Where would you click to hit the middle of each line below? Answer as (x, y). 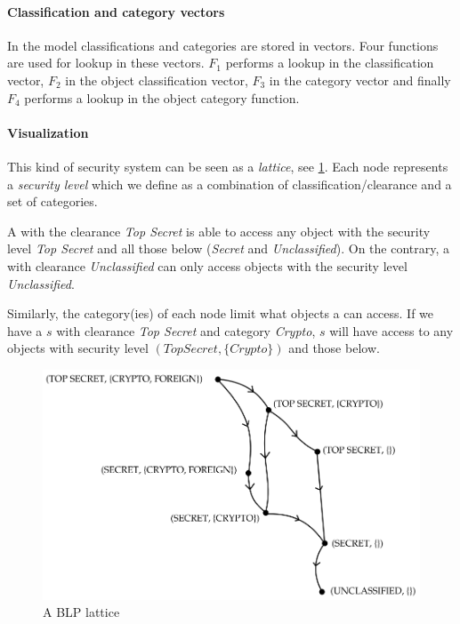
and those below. (334, 348)
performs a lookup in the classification (330, 63)
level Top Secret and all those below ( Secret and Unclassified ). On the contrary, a (229, 248)
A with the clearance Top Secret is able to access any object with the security (219, 231)
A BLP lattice (81, 612)
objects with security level (78, 348)
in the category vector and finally (360, 80)
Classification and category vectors (116, 11)
